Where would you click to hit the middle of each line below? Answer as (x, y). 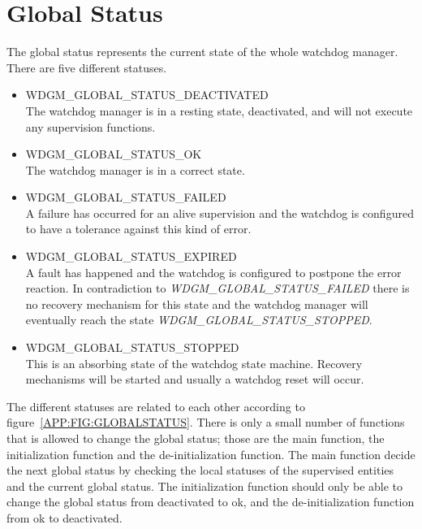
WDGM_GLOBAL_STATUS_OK (114, 154)
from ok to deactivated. (65, 517)
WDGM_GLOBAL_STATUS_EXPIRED (131, 256)
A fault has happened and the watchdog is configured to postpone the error (213, 272)
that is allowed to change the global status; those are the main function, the (196, 438)
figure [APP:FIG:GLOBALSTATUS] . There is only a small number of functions (206, 422)
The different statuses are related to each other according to (156, 406)
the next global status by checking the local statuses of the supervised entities (200, 470)
